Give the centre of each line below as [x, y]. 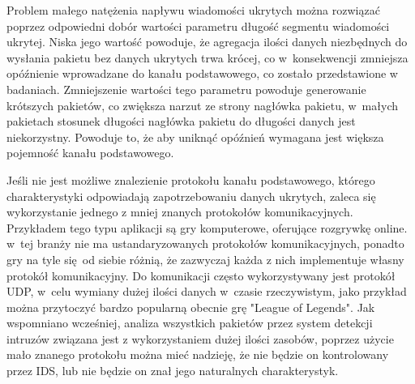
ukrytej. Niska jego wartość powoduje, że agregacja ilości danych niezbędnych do [207, 42]
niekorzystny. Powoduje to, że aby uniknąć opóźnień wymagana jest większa [195, 137]
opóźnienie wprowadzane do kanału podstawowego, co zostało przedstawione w [202, 73]
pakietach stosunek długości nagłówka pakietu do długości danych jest [181, 121]
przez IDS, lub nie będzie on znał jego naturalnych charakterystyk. [173, 371]
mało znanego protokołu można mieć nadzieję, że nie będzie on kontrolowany [198, 354]
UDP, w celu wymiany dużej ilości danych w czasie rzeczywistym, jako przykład [207, 291]
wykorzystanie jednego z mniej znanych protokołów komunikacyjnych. [180, 212]
